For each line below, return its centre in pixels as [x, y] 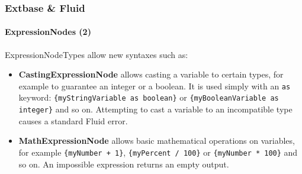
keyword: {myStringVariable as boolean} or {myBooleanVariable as [149, 97]
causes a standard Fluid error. [73, 120]
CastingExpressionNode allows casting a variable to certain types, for [151, 74]
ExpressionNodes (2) [48, 32]
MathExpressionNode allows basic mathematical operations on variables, [157, 141]
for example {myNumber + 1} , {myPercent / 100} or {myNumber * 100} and [158, 152]
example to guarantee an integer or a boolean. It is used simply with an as [155, 86]
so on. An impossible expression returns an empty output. [124, 164]
